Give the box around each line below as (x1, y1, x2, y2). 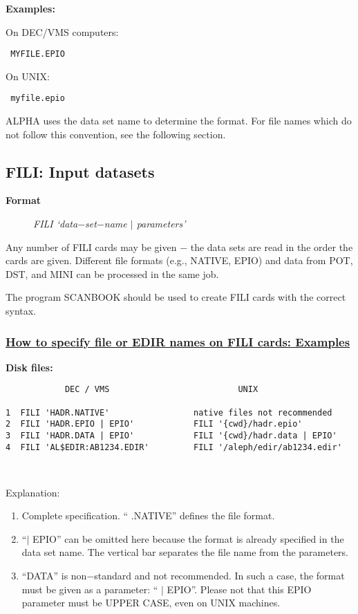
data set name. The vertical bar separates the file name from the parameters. (21, 545, 349, 559)
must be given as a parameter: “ (21, 582, 158, 596)
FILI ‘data (33, 216, 78, 231)
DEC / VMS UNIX (64, 384, 258, 395)
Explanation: (6, 485, 60, 499)
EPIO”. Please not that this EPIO (167, 582, 312, 596)
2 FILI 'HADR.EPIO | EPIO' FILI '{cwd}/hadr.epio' (6, 419, 303, 429)
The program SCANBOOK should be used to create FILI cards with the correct (6, 290, 346, 304)
